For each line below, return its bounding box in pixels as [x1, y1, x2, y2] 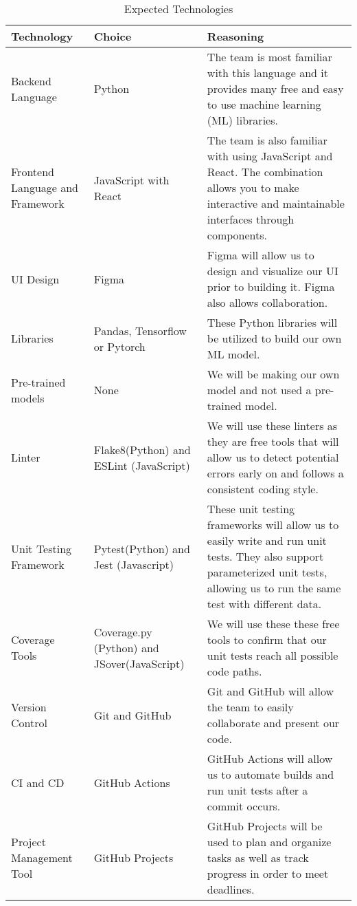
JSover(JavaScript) [93, 655, 185, 671]
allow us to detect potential [207, 449, 339, 465]
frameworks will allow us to [207, 517, 339, 532]
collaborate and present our [207, 715, 340, 731]
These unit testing [207, 501, 295, 517]
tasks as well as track [207, 850, 309, 865]
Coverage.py [93, 623, 152, 640]
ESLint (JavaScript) [93, 457, 190, 473]
